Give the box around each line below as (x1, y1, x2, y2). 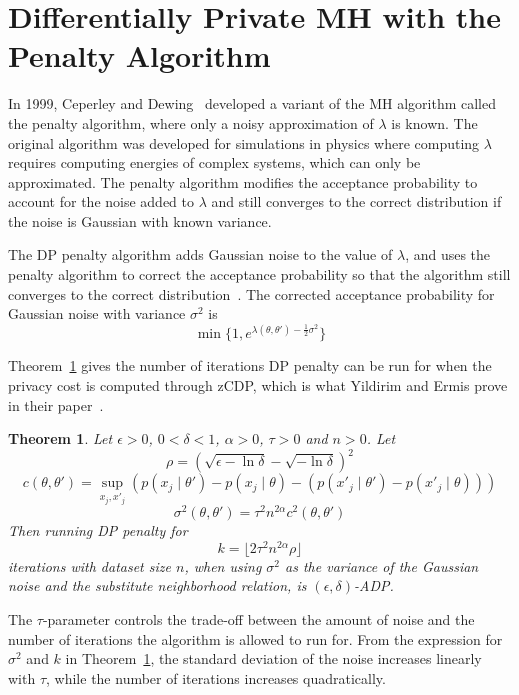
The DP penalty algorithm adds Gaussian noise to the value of (8, 244, 393, 265)
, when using (184, 555, 262, 576)
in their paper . (8, 394, 104, 415)
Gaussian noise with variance (8, 303, 186, 324)
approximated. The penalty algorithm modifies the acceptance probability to (8, 171, 478, 192)
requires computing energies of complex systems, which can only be (8, 152, 421, 173)
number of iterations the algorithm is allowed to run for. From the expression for (8, 628, 503, 649)
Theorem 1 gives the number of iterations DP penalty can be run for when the (8, 355, 492, 376)
